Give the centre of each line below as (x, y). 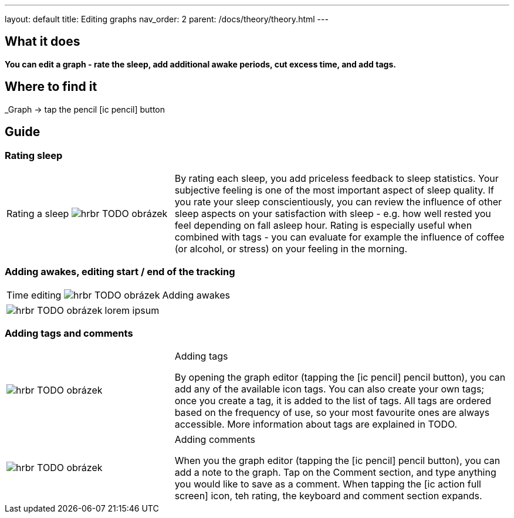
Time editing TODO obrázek (83, 295)
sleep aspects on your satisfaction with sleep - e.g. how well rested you (333, 213)
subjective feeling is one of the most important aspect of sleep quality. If (334, 190)
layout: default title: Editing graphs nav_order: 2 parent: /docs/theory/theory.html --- (167, 19)
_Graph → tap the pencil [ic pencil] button (85, 109)
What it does (43, 42)
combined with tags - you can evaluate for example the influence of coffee (339, 237)
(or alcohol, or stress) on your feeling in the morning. (291, 248)
